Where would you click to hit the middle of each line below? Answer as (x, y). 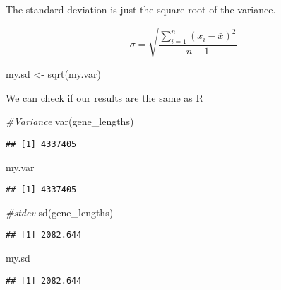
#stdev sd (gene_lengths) (60, 212)
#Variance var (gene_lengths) (70, 121)
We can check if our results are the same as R (104, 97)
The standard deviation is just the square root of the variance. (141, 9)
